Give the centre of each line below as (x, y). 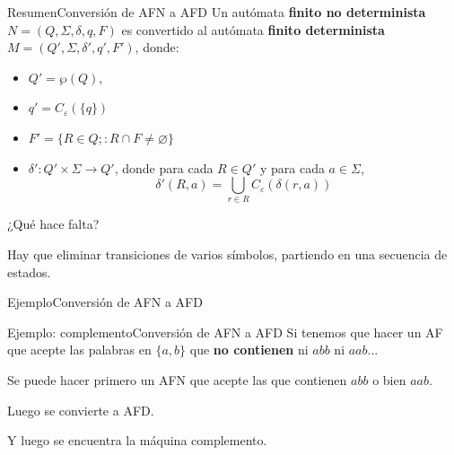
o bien (389, 380)
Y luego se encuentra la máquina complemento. (137, 440)
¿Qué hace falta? (53, 224)
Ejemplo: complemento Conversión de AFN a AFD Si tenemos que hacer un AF (225, 332)
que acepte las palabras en (79, 350)
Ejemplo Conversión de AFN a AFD (105, 302)
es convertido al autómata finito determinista (253, 29)
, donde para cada (164, 167)
